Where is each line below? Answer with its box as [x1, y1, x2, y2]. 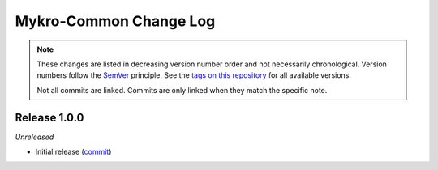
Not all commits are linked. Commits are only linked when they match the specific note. [36, 85, 328, 95]
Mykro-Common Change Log [15, 12, 216, 30]
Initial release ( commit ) [35, 147, 112, 157]
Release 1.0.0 [15, 110, 84, 125]
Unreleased [15, 132, 54, 142]
